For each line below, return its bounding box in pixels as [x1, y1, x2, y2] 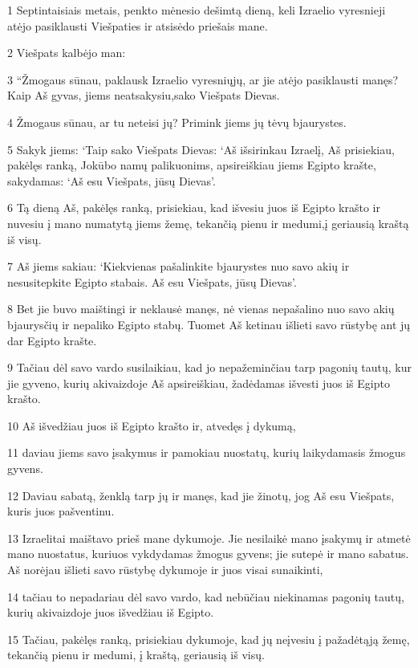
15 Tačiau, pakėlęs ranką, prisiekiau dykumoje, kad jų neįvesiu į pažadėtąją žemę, [7, 630, 410, 647]
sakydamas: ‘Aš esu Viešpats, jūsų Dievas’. [7, 172, 216, 189]
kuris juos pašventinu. [7, 503, 115, 519]
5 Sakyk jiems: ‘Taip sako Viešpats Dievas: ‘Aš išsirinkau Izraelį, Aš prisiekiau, [7, 141, 395, 157]
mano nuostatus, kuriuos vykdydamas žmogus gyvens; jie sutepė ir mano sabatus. [7, 545, 409, 562]
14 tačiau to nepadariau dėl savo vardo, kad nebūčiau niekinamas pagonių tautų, [7, 588, 404, 605]
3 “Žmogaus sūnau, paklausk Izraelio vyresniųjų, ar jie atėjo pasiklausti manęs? [7, 71, 399, 88]
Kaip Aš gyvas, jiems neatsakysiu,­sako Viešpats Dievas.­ [7, 87, 280, 104]
